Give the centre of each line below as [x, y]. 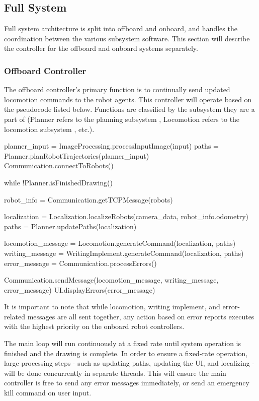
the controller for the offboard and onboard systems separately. [101, 48]
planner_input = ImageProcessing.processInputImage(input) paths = [111, 146]
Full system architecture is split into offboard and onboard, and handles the [121, 28]
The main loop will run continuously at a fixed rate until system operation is [123, 343]
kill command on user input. [48, 393]
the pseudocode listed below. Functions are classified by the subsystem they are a [129, 109]
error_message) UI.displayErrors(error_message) [80, 289]
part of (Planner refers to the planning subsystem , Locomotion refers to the [122, 119]
